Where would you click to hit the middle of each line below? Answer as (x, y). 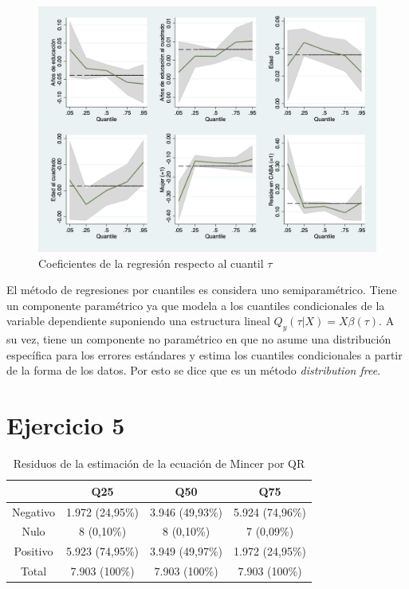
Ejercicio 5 (66, 425)
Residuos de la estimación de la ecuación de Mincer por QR (159, 463)
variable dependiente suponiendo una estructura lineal (138, 321)
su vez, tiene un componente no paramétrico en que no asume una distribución (199, 339)
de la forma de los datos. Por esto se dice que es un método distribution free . (194, 370)
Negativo (34, 511)
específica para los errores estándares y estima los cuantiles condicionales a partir (204, 354)
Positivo (33, 551)
